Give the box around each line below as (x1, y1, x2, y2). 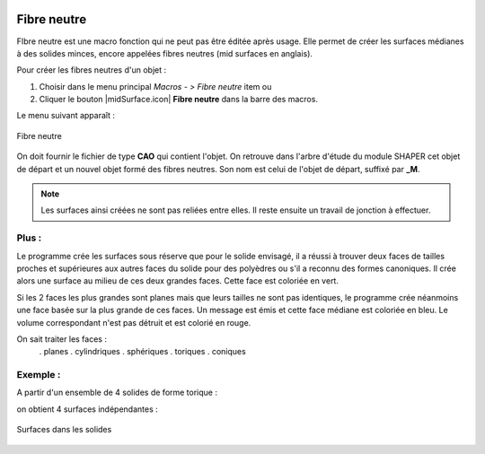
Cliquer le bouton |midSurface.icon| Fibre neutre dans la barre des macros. (39, 94, 319, 105)
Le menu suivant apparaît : (16, 110, 116, 121)
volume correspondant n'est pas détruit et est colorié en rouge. (16, 317, 251, 327)
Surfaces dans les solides (16, 424, 112, 435)
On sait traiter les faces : (16, 333, 108, 345)
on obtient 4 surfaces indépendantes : (16, 404, 159, 415)
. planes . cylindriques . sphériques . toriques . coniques (39, 346, 246, 357)
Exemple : (16, 369, 61, 381)
